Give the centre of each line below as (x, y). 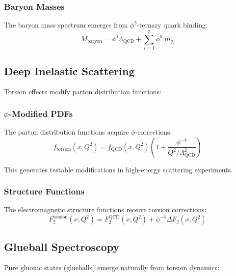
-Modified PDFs (41, 113)
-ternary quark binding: (172, 25)
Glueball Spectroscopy (62, 246)
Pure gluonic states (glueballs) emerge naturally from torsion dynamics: (112, 267)
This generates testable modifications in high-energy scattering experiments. (118, 169)
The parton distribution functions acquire (66, 131)
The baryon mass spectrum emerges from (66, 25)
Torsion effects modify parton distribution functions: (83, 92)
